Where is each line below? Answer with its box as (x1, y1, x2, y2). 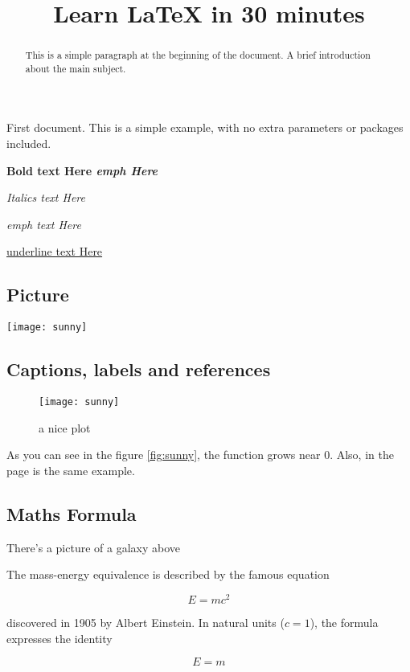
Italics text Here (6, 189, 85, 206)
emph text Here (6, 215, 81, 232)
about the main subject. (25, 61, 126, 75)
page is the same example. (6, 461, 135, 478)
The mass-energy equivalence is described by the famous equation (6, 566, 330, 583)
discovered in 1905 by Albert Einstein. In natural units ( (6, 614, 285, 631)
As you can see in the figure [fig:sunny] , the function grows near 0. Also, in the (6, 446, 394, 463)
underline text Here (6, 243, 103, 260)
